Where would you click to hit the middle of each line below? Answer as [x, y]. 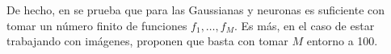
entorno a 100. [342, 41]
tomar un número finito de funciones [97, 25]
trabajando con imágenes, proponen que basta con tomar [147, 41]
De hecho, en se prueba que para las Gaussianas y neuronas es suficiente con [196, 10]
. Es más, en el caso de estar [304, 25]
